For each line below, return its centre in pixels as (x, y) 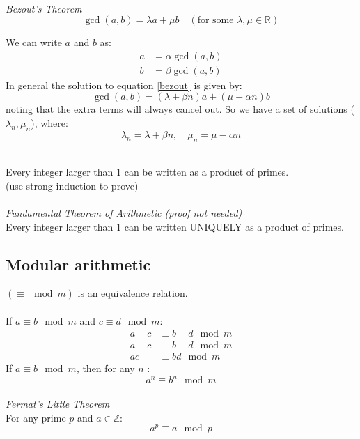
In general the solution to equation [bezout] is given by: (124, 85)
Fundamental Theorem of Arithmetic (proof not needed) (124, 213)
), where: (49, 123)
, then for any (105, 368)
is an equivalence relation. (133, 293)
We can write (34, 42)
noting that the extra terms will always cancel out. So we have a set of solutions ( (180, 109)
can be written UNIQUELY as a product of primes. (234, 226)
